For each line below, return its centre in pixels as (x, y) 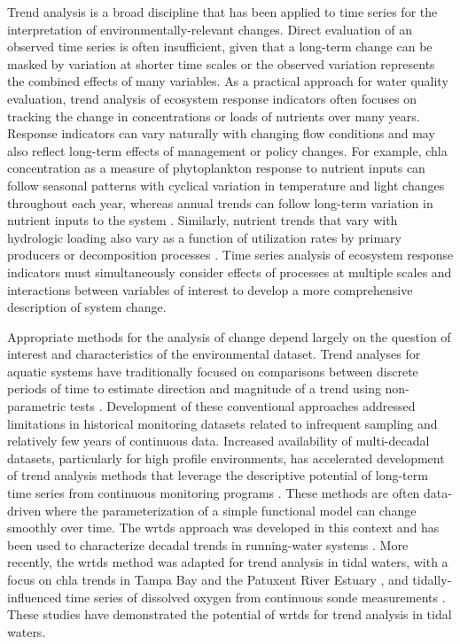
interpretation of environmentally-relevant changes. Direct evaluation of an (210, 29)
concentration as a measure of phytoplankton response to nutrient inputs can (216, 168)
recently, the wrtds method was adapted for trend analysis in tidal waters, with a (228, 562)
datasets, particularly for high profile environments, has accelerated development (226, 458)
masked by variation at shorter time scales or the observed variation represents (221, 63)
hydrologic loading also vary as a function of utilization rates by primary (204, 237)
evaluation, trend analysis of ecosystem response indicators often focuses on (212, 98)
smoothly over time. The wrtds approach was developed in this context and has (223, 528)
